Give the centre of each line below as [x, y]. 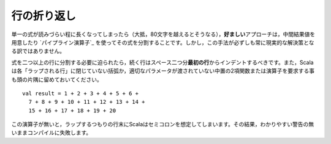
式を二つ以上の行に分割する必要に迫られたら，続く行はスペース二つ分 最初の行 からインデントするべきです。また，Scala [162, 62]
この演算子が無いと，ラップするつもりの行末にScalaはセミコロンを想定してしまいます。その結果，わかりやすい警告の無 [163, 124]
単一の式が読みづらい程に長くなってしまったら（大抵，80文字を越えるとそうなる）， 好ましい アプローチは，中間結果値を [163, 34]
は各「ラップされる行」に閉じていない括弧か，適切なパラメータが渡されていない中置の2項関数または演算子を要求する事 [163, 71]
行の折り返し [44, 16]
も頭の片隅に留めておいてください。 [57, 79]
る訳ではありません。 [38, 51]
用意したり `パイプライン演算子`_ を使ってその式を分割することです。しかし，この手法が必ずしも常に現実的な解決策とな [163, 42]
